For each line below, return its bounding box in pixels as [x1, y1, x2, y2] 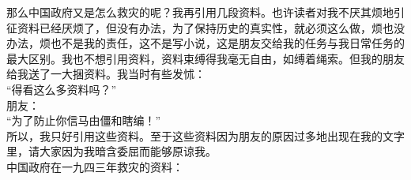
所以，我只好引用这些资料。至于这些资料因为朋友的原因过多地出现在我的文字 [6, 127, 405, 144]
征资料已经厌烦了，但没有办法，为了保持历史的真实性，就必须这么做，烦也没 [6, 19, 405, 36]
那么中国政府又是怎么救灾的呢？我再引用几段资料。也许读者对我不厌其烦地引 [6, 4, 405, 20]
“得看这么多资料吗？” [6, 81, 117, 97]
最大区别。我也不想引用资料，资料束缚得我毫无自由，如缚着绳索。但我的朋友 [6, 50, 405, 66]
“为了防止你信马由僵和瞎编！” [6, 112, 161, 129]
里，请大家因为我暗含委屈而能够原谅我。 [6, 143, 217, 159]
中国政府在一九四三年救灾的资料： [6, 158, 183, 174]
